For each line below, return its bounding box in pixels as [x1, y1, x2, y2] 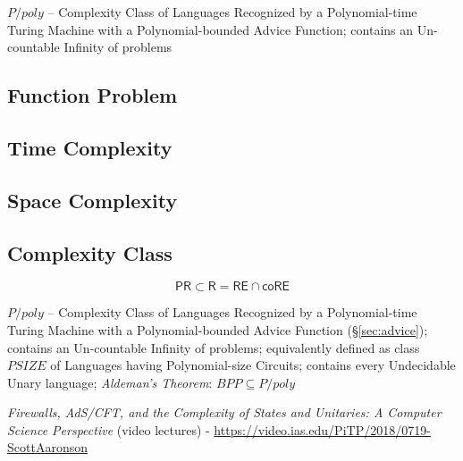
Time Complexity [7, 133, 173, 161]
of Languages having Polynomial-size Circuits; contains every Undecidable [50, 356, 456, 374]
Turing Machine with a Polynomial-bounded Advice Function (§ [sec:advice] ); [7, 320, 428, 339]
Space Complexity [7, 186, 178, 214]
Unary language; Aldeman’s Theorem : [7, 373, 213, 391]
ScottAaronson [7, 438, 88, 457]
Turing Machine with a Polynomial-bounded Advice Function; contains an [7, 20, 414, 38]
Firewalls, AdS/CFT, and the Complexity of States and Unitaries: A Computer [7, 403, 442, 422]
